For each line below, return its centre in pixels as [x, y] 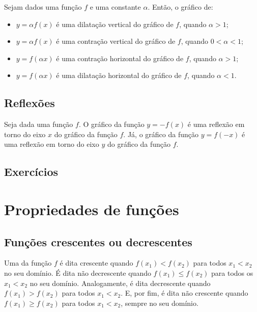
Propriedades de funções [92, 209]
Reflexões [30, 103]
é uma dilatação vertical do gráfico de [115, 24]
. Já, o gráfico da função [161, 134]
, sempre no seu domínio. [160, 303]
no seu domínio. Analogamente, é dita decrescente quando [120, 283]
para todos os [232, 272]
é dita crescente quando [96, 263]
